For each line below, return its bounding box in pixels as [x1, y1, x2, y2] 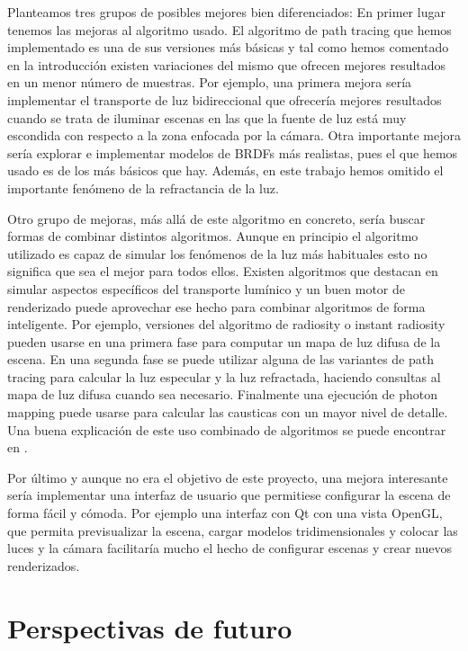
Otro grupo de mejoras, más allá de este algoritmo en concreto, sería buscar [7, 209, 426, 227]
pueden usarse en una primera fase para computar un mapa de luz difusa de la [7, 332, 441, 351]
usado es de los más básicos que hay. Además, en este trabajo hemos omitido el [7, 161, 444, 180]
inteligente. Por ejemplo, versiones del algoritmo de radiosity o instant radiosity [7, 315, 445, 334]
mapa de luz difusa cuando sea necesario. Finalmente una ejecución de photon [7, 385, 438, 404]
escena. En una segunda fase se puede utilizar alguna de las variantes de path [7, 350, 434, 369]
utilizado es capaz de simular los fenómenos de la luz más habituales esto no [7, 244, 427, 263]
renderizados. [7, 556, 80, 575]
